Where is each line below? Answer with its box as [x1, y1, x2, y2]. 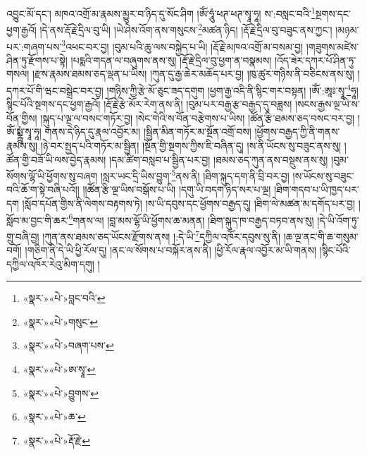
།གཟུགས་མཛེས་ [306, 39, 359, 54]
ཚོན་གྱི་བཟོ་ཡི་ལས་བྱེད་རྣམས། [6, 152, 106, 166]
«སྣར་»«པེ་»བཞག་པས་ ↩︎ [23, 338, 114, 353]
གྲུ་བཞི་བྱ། [6, 229, 39, 243]
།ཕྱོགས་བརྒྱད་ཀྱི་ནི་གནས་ [254, 124, 340, 139]
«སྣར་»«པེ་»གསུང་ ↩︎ [23, 314, 99, 329]
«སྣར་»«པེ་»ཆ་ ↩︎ [23, 409, 86, 424]
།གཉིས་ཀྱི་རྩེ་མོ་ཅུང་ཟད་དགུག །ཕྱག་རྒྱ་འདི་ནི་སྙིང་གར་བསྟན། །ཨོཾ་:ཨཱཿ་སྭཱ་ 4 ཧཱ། [106, 80, 359, 97]
